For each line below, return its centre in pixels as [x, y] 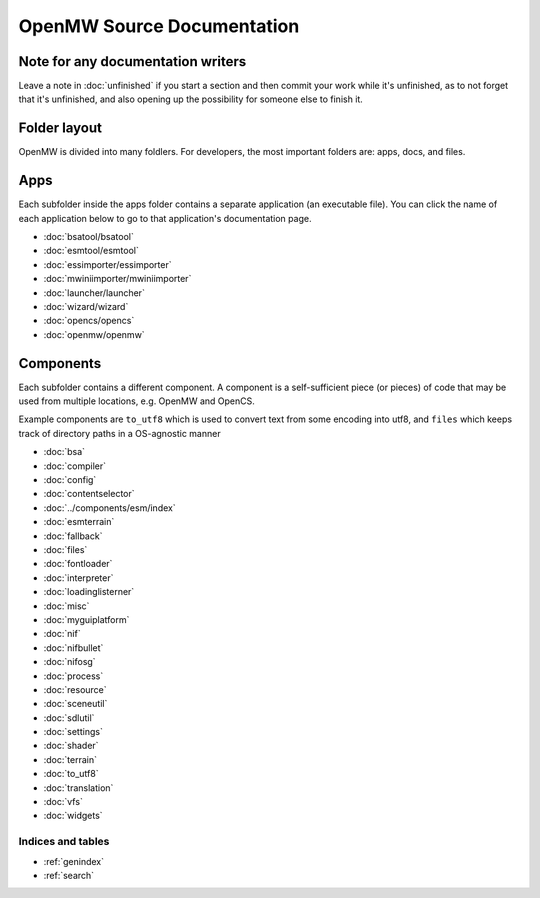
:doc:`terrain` [70, 759]
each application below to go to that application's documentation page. [165, 218]
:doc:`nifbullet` [73, 647]
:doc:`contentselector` [89, 494]
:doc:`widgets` [73, 816]
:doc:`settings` [73, 732]
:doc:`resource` [75, 689]
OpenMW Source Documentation [159, 26]
